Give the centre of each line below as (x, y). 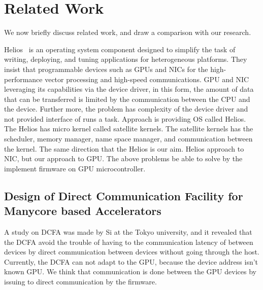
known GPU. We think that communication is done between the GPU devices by (130, 271)
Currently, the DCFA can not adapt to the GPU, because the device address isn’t (131, 261)
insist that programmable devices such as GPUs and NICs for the (106, 69)
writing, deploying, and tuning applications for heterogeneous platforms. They (126, 59)
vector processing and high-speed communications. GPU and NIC (147, 79)
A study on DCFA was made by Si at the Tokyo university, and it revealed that (128, 232)
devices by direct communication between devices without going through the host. (132, 252)
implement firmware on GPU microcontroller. (75, 168)
